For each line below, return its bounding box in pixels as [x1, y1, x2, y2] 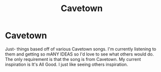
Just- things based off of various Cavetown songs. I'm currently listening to [5, 46, 157, 52]
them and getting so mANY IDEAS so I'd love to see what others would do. [5, 51, 154, 57]
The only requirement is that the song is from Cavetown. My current [5, 56, 141, 62]
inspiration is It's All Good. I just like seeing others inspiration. [5, 61, 128, 67]
